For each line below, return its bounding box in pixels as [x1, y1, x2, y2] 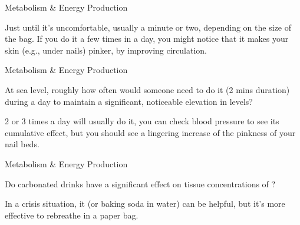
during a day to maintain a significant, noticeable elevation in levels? [5, 95, 253, 107]
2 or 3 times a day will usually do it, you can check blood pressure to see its [5, 115, 279, 127]
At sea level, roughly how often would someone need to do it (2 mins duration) [5, 83, 290, 95]
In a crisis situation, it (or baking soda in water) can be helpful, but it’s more [5, 197, 285, 210]
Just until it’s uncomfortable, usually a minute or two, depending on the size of [5, 21, 291, 33]
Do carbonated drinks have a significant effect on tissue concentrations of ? [5, 177, 276, 190]
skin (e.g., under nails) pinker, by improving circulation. [5, 44, 207, 56]
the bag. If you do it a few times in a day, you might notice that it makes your [5, 32, 289, 45]
